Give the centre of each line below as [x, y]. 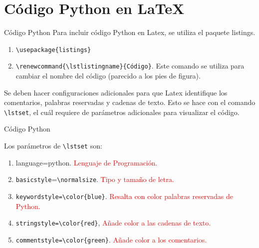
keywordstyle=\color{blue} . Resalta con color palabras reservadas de [124, 196]
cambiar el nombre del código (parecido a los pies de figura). [108, 76]
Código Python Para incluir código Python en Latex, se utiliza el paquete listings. [130, 32]
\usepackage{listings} [53, 50]
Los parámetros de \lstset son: [53, 146]
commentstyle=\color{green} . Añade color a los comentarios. [111, 239]
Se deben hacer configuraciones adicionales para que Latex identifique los [116, 92]
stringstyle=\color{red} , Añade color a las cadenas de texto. [113, 223]
